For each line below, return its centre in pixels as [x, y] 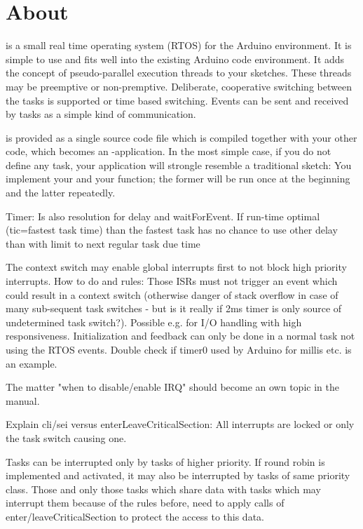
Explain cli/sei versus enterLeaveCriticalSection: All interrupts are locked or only [180, 424]
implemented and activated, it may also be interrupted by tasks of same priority [178, 475]
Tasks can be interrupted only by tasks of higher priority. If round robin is [165, 461]
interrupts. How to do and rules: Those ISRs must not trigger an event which [172, 281]
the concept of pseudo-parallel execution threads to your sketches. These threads [179, 73]
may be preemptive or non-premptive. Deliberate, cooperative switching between [179, 86]
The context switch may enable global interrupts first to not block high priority [176, 267]
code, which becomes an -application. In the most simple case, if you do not [169, 151]
